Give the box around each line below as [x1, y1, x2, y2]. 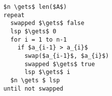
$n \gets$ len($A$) [3, 3, 67, 10]
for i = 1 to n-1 [10, 36, 67, 43]
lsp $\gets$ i [24, 69, 71, 76]
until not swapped [3, 85, 63, 92]
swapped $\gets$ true [24, 60, 95, 68]
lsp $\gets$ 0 [10, 27, 56, 35]
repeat [3, 11, 25, 19]
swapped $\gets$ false [10, 20, 84, 27]
